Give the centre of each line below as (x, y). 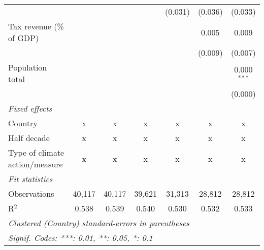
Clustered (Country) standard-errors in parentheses (99, 223)
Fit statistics (30, 179)
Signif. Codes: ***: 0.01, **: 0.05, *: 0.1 (80, 238)
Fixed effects (30, 108)
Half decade (29, 138)
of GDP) (24, 38)
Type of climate (36, 152)
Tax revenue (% (36, 26)
